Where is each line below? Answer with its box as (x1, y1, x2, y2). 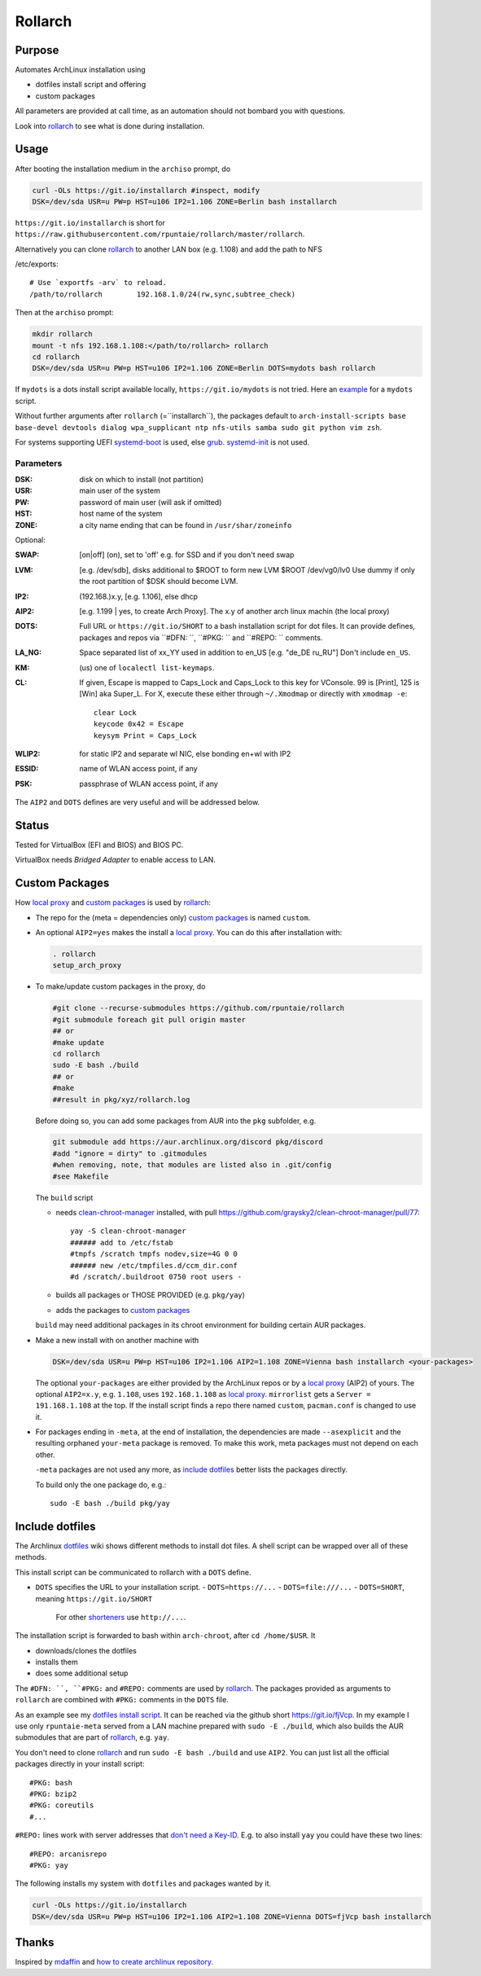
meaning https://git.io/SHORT (35, 1593, 153, 1604)
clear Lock (94, 708, 138, 717)
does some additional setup (35, 1668, 129, 1678)
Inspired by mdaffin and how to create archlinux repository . (15, 1957, 213, 1967)
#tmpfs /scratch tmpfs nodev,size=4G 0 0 (70, 1249, 238, 1258)
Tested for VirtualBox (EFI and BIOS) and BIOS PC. (15, 840, 184, 850)
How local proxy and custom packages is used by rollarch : (15, 898, 212, 907)
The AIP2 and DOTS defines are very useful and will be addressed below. (15, 797, 260, 807)
